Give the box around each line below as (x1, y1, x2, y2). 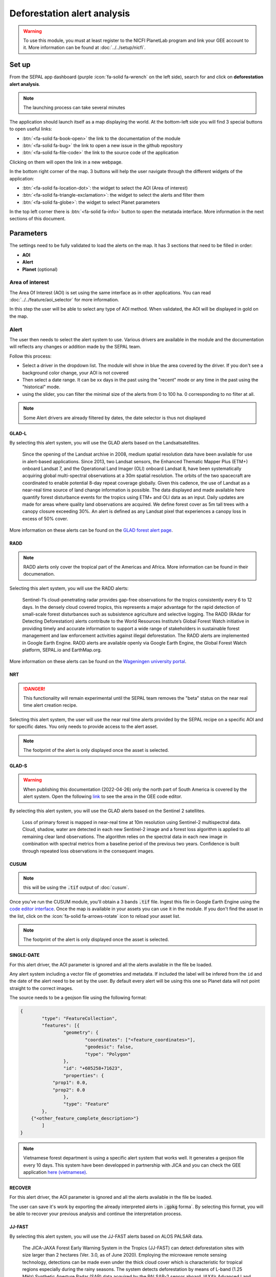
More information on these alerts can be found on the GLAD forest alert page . (9, 527, 173, 533)
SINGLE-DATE (9, 952, 40, 958)
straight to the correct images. (9, 985, 74, 991)
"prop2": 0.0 (52, 1087, 85, 1093)
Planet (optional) (22, 266, 58, 272)
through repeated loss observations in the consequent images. (22, 848, 154, 854)
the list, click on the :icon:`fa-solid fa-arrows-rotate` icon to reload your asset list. (9, 913, 181, 919)
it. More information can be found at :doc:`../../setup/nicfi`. (23, 44, 146, 51)
